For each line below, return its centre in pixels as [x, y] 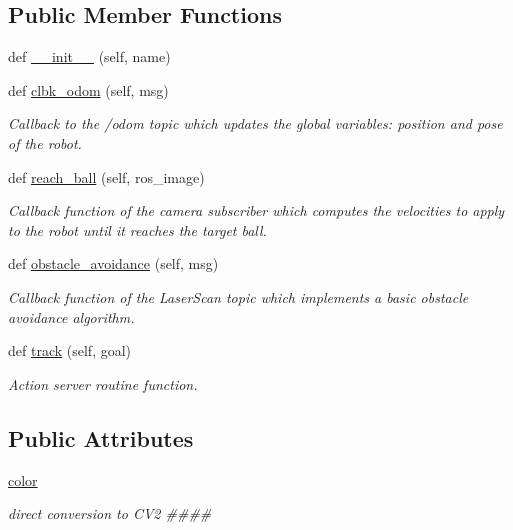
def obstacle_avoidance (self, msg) [113, 263]
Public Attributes [101, 437]
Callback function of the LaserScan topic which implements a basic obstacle [238, 296]
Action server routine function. [103, 383]
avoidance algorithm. [71, 316]
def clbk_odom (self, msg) [88, 89]
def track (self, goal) [70, 350]
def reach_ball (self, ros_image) [106, 176]
